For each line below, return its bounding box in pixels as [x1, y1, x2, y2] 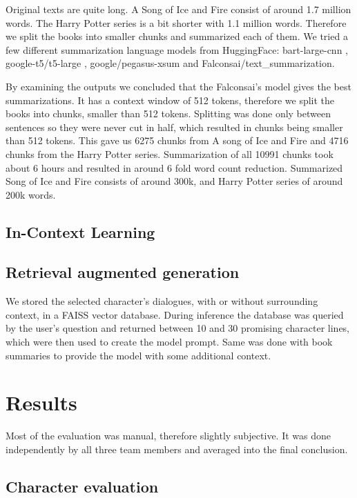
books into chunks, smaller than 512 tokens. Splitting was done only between [6, 106, 331, 121]
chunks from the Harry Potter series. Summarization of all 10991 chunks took [6, 146, 334, 161]
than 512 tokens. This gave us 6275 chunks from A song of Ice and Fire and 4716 [6, 133, 349, 148]
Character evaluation [6, 475, 159, 497]
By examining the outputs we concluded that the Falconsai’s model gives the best [6, 79, 351, 93]
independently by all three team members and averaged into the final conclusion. [6, 441, 348, 456]
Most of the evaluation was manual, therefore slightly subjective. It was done [6, 428, 331, 443]
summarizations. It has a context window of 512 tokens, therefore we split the [6, 92, 335, 107]
